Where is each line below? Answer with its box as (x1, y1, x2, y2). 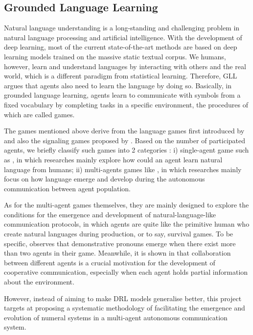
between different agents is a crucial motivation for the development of (4, 257, 215, 267)
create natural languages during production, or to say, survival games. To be (4, 229, 233, 239)
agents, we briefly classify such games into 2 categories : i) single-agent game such (4, 145, 249, 155)
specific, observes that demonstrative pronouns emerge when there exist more (4, 238, 236, 248)
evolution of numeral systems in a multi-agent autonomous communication (4, 312, 228, 322)
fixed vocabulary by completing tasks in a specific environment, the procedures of (4, 99, 249, 109)
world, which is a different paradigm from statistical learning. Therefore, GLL (4, 71, 237, 81)
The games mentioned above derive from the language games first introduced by (4, 126, 245, 136)
